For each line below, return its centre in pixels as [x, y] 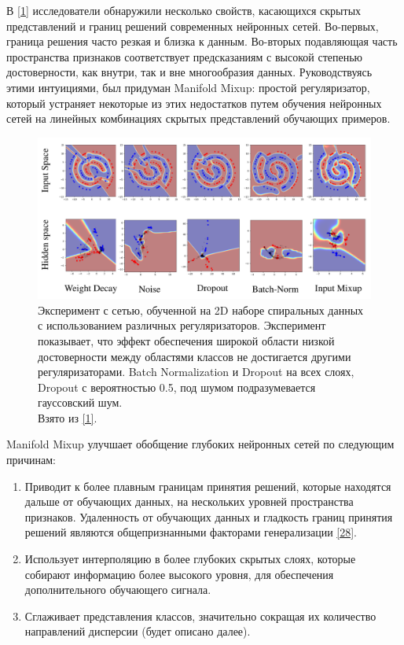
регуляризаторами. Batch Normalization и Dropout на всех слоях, [196, 372]
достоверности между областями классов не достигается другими [195, 356]
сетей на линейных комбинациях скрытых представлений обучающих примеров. [198, 118]
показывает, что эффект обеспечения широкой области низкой [186, 340]
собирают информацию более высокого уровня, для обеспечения [179, 574]
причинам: [31, 460]
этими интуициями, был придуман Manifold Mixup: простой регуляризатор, [188, 87]
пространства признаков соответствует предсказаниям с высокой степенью [185, 56]
